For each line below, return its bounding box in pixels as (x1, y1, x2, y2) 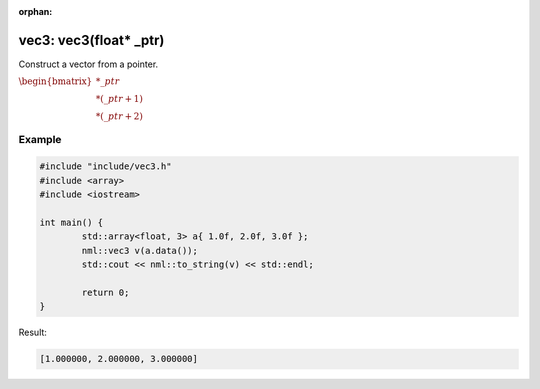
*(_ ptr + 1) (95, 93, 144, 105)
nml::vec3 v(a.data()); (81, 245, 199, 256)
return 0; (81, 286, 130, 298)
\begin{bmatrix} (18, 76, 93, 87)
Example (18, 132, 62, 146)
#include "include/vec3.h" (39, 161, 172, 172)
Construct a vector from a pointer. (18, 58, 159, 70)
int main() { (39, 217, 104, 229)
